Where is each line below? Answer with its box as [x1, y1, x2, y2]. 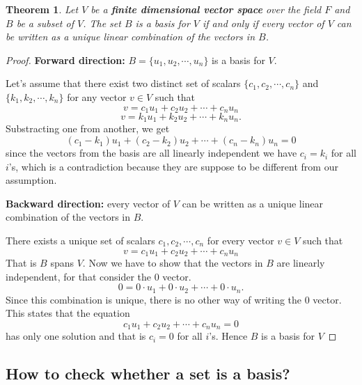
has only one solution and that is [6, 329, 146, 343]
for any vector [67, 89, 127, 104]
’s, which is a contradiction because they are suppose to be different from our [8, 159, 338, 173]
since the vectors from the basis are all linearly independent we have [6, 146, 297, 160]
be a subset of [16, 15, 74, 30]
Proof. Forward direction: [6, 52, 125, 67]
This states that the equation [6, 306, 130, 320]
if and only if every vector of [202, 15, 324, 30]
